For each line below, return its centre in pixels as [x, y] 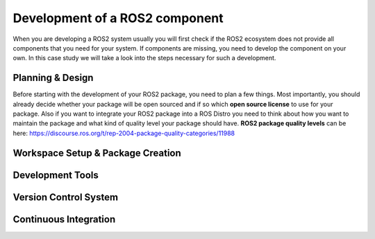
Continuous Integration [64, 219]
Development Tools [56, 175]
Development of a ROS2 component [118, 18]
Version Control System [65, 197]
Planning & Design [53, 78]
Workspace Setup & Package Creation [97, 153]
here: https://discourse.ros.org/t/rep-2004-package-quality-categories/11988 [124, 133]
